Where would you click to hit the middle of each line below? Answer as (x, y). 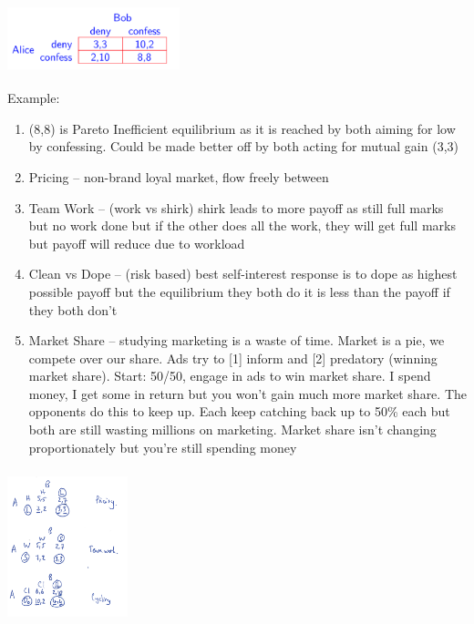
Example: (34, 98)
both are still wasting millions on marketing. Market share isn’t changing (232, 430)
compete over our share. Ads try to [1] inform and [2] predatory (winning (233, 358)
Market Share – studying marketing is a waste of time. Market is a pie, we (237, 340)
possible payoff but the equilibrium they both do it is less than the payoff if (239, 291)
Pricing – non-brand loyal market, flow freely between (179, 176)
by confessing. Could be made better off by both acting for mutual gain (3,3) (243, 146)
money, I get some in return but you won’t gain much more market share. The (247, 393)
